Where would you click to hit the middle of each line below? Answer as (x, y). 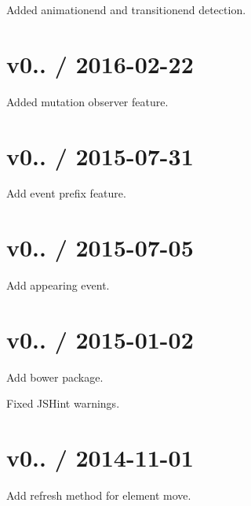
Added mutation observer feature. (87, 101)
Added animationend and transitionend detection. (126, 9)
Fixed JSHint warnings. (63, 403)
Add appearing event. (58, 285)
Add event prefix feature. (66, 193)
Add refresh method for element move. (99, 495)
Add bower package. (55, 377)
